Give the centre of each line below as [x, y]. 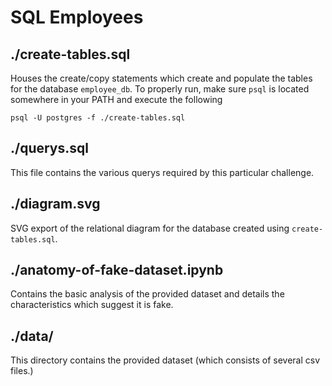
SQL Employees [77, 17]
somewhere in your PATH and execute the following [116, 99]
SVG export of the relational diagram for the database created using [150, 228]
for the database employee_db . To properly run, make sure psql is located [160, 89]
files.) [22, 371]
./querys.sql [49, 148]
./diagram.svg [55, 204]
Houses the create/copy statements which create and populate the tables [161, 78]
